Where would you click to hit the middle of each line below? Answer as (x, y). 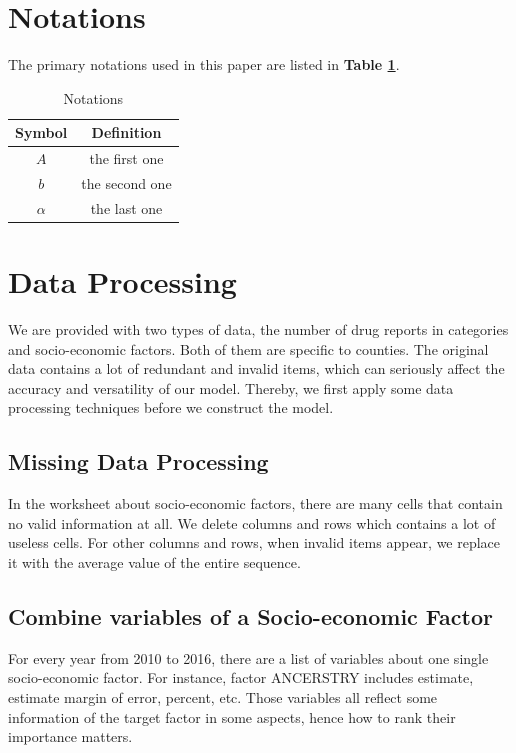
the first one (126, 158)
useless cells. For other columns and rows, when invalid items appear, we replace (254, 542)
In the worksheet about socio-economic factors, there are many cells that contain (255, 503)
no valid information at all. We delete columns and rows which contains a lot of (252, 522)
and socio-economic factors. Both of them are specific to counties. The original (248, 348)
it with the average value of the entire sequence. (154, 562)
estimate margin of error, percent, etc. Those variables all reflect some (223, 697)
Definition (126, 132)
